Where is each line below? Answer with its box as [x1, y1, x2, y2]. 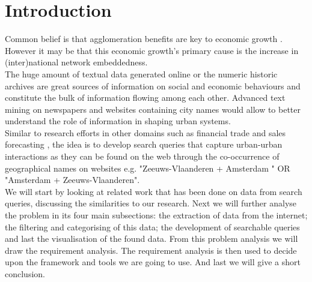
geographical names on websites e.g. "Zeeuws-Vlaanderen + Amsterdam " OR [5, 161, 290, 174]
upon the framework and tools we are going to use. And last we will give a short [5, 256, 301, 268]
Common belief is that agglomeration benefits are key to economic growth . [5, 32, 283, 45]
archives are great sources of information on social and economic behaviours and [5, 79, 301, 92]
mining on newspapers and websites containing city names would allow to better [5, 103, 301, 115]
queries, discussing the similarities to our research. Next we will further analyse [5, 197, 297, 209]
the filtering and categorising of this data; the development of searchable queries [5, 220, 300, 233]
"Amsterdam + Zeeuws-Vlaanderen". [5, 173, 140, 186]
